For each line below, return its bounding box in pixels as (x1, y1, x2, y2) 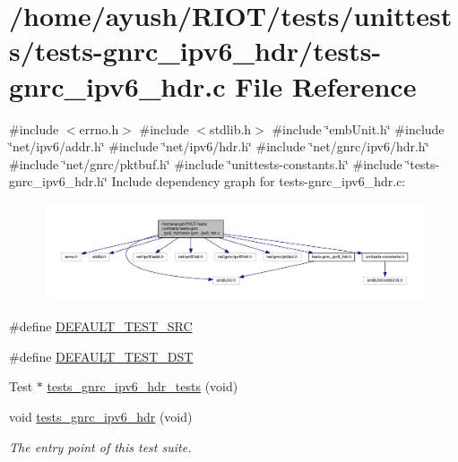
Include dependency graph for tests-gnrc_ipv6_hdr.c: (111, 172, 406, 191)
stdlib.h (210, 119, 252, 138)
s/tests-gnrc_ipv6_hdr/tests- (9, 32, 382, 69)
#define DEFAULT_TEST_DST (9, 346, 194, 365)
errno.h (79, 119, 119, 138)
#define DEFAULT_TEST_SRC (9, 317, 193, 336)
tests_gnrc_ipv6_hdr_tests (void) (47, 377, 238, 396)
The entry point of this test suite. (9, 437, 192, 456)
